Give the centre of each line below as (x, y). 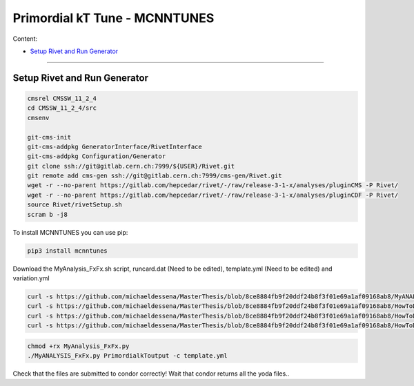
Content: (25, 39)
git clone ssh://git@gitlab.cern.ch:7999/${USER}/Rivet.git (131, 166)
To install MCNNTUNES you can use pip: (70, 232)
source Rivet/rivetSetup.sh (75, 205)
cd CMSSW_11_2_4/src (62, 108)
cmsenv (38, 118)
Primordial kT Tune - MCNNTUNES (114, 18)
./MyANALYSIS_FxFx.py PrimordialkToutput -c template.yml (127, 356)
